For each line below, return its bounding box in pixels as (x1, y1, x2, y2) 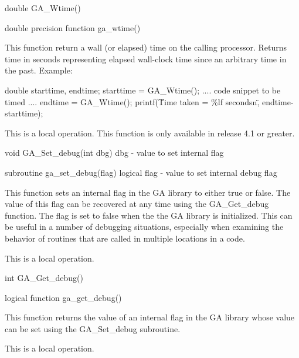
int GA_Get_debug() (5, 272, 83, 284)
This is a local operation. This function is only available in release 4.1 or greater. (5, 126, 295, 139)
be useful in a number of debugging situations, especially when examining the (5, 220, 284, 233)
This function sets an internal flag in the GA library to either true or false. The (5, 186, 291, 198)
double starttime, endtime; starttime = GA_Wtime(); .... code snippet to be (5, 83, 281, 96)
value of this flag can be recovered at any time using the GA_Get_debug (5, 198, 269, 210)
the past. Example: (5, 64, 73, 76)
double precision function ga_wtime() (5, 21, 141, 34)
